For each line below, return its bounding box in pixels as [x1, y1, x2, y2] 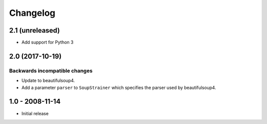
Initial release [21, 110, 49, 116]
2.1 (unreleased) [9, 26, 60, 35]
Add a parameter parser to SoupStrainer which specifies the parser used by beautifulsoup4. [21, 84, 216, 90]
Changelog [9, 7, 55, 18]
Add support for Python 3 [21, 40, 74, 45]
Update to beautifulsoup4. [21, 78, 75, 83]
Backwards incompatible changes [9, 67, 93, 74]
